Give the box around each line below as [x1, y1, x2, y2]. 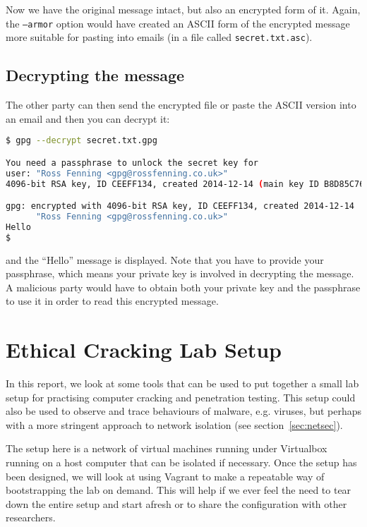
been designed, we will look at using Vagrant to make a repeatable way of [6, 468, 325, 483]
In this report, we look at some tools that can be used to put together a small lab [6, 376, 359, 391]
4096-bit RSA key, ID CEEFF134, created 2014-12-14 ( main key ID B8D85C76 [6, 178, 365, 189]
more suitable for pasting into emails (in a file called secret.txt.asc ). [6, 30, 313, 44]
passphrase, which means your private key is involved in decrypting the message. [6, 266, 354, 281]
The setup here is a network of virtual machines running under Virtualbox [6, 441, 327, 456]
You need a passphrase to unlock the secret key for [6, 157, 258, 168]
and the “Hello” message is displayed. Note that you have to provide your [6, 252, 324, 267]
